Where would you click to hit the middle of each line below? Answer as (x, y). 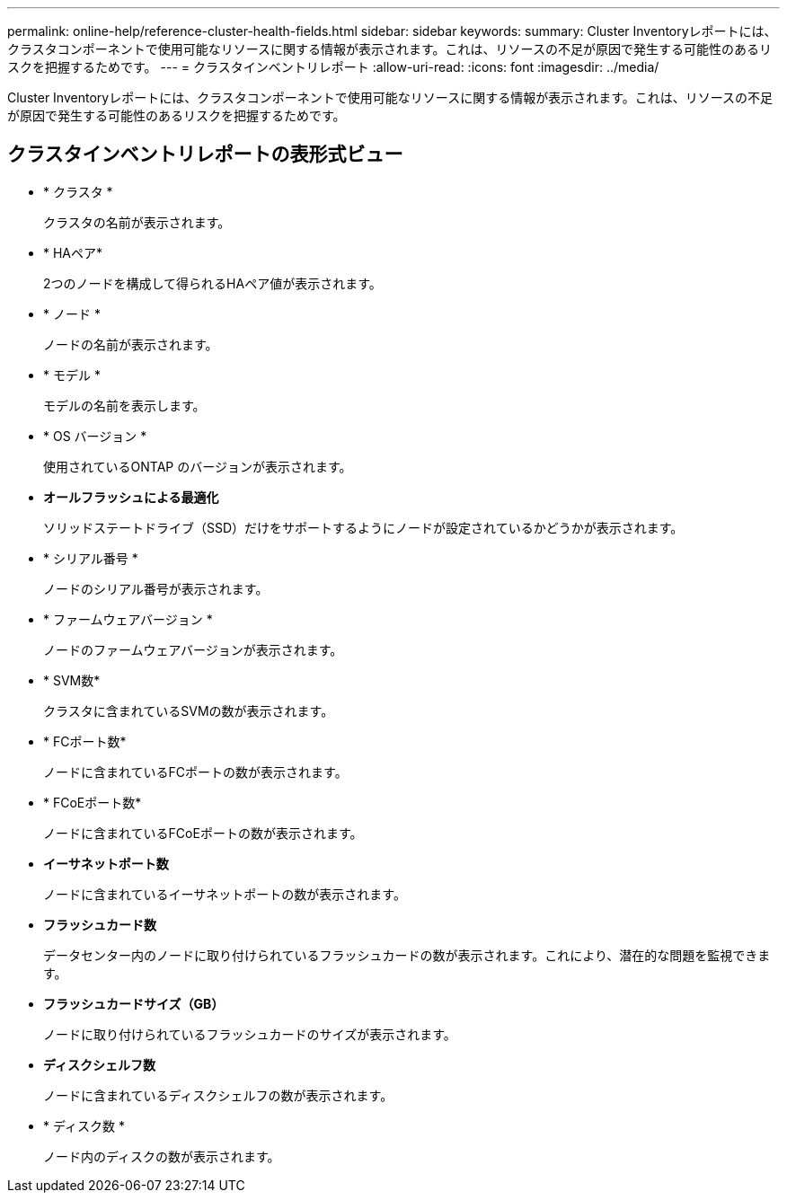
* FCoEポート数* (93, 802)
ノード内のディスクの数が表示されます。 (162, 1156)
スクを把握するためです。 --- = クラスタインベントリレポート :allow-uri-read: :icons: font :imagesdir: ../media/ (333, 67)
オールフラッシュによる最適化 (131, 497)
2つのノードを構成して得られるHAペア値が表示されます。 (212, 283)
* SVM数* (72, 680)
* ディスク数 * (84, 1125)
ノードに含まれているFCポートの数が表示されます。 (195, 772)
